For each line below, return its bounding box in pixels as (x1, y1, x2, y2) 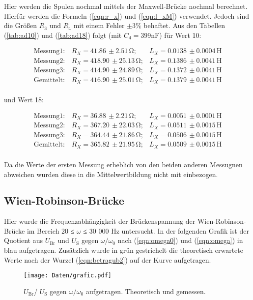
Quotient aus (4, 235, 43, 245)
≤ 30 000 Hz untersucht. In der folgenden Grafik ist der (83, 225, 249, 236)
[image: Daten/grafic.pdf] (24, 272, 112, 279)
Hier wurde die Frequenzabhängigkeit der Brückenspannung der (4, 216, 196, 226)
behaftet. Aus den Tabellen (143, 20, 225, 30)
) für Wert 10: (159, 30, 201, 40)
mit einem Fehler (73, 20, 125, 30)
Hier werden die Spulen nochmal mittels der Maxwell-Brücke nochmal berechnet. (4, 1, 248, 11)
